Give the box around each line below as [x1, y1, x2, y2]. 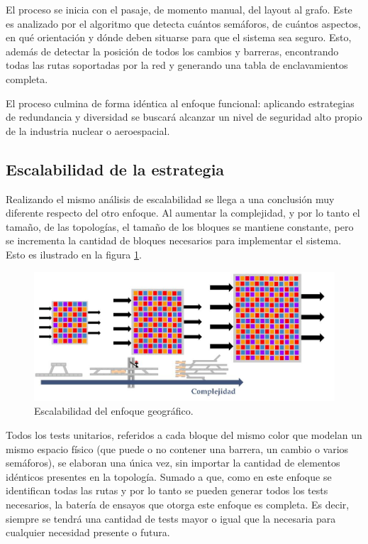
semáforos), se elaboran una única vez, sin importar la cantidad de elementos [6, 455, 340, 470]
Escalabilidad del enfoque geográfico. [34, 403, 194, 418]
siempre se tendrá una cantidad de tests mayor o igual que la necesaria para [6, 511, 336, 526]
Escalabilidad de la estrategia [6, 158, 225, 180]
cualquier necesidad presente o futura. [6, 525, 170, 540]
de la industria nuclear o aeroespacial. [6, 123, 170, 138]
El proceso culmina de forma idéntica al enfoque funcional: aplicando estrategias [6, 95, 355, 110]
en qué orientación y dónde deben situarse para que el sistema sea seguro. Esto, [6, 30, 352, 45]
